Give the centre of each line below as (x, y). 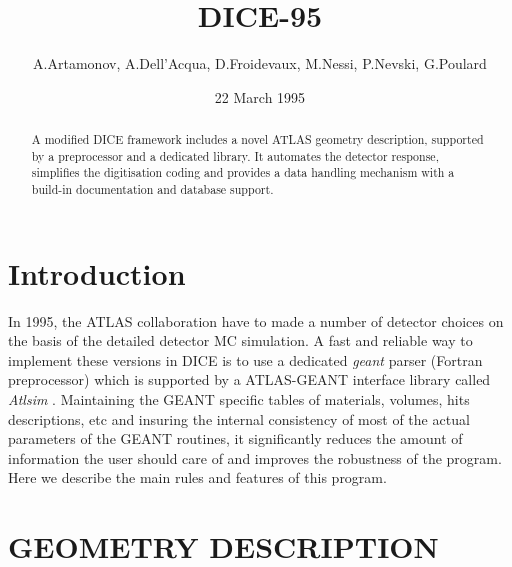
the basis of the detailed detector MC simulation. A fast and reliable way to (240, 340)
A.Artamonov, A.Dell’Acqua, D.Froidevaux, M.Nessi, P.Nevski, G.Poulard (260, 63)
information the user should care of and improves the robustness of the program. (255, 457)
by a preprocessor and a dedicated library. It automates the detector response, (235, 155)
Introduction (97, 272)
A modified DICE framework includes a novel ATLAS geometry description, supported (257, 139)
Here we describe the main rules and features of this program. (197, 477)
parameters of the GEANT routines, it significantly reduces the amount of (235, 438)
